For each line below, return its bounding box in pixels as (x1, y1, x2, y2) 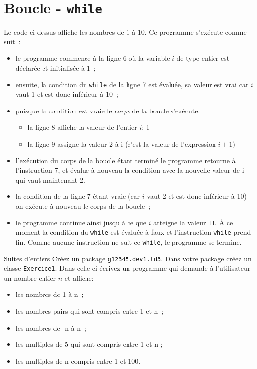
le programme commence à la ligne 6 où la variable (15, 53, 170, 63)
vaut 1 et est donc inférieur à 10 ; (15, 89, 118, 99)
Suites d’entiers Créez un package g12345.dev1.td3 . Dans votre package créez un (4, 253, 252, 263)
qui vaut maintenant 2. (15, 174, 85, 184)
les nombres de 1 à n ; (15, 289, 84, 299)
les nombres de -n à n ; (15, 322, 86, 332)
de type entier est (176, 53, 230, 63)
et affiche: (64, 272, 94, 283)
